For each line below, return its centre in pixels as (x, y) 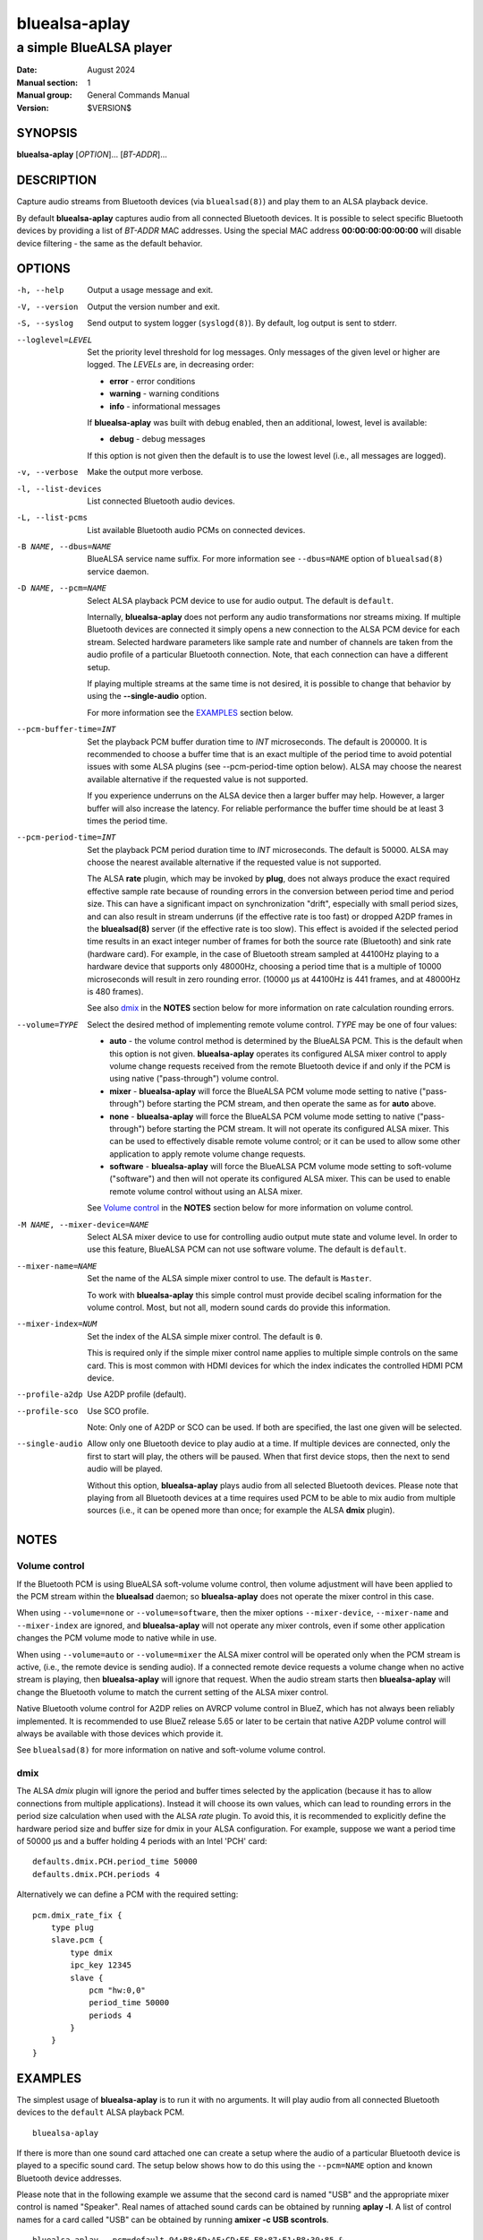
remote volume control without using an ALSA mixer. (206, 1191)
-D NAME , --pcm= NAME (62, 588)
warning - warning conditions (165, 393)
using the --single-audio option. (147, 696)
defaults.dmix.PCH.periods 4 (96, 1874)
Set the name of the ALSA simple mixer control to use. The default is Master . (229, 1279)
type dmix (92, 1952)
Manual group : (44, 95)
